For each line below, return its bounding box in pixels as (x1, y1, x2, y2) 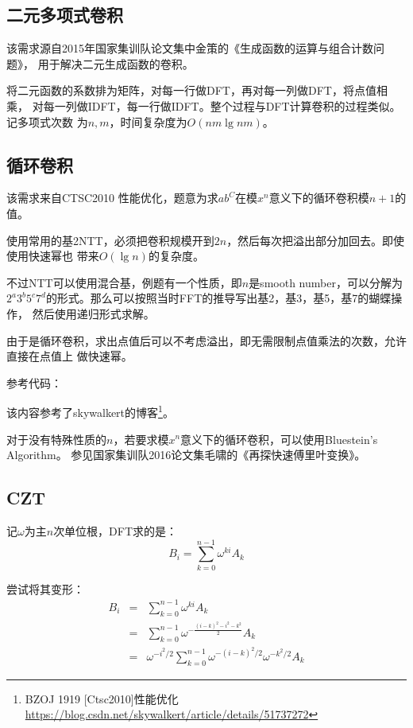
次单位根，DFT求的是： (53, 522, 178, 539)
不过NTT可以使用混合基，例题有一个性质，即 (6, 274, 242, 290)
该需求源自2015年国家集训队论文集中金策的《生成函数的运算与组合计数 (6, 40, 373, 56)
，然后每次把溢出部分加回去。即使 (226, 232, 405, 248)
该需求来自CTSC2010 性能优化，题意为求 (6, 189, 218, 206)
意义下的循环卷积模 (268, 189, 369, 206)
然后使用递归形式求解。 (32, 305, 155, 321)
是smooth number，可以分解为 (249, 274, 403, 290)
